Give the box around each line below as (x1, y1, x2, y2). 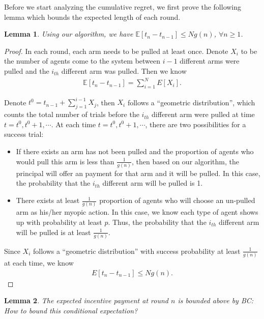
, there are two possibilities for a (145, 119, 246, 129)
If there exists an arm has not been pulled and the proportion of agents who (16, 146, 254, 156)
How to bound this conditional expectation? (4, 305, 138, 315)
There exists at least (16, 195, 80, 206)
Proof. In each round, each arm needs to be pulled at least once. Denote (4, 45, 228, 56)
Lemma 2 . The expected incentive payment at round (4, 295, 168, 306)
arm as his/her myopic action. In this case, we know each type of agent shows (16, 207, 258, 217)
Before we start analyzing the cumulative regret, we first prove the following (4, 2, 242, 12)
